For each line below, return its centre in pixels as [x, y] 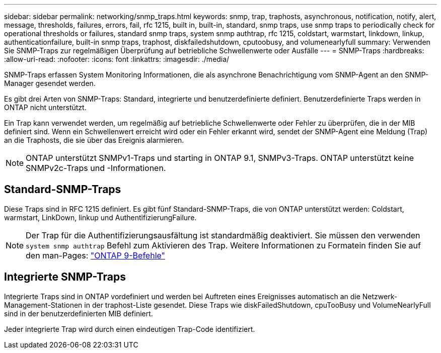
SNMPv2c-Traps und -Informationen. [96, 168]
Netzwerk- [380, 296]
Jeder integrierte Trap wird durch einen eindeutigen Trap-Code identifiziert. [130, 329]
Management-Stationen [43, 305]
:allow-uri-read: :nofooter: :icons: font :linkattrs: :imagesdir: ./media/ [117, 59]
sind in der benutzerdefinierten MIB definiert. [79, 313]
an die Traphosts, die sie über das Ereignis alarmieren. [94, 140]
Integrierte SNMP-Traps [65, 277]
